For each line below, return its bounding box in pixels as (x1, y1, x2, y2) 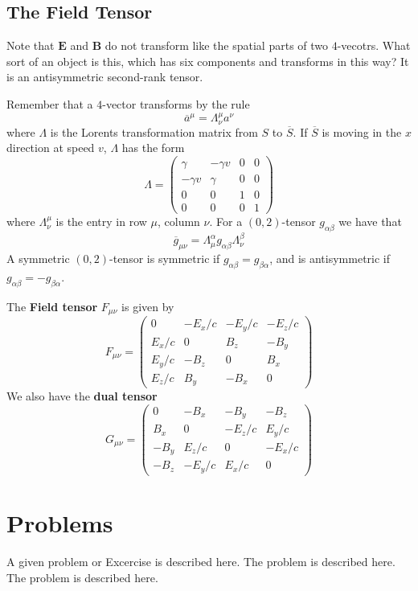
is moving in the (322, 123, 402, 140)
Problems (6, 507, 113, 540)
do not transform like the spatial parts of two (104, 37, 329, 54)
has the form (121, 139, 185, 156)
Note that (6, 37, 55, 54)
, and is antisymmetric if (269, 250, 391, 267)
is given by (121, 298, 174, 314)
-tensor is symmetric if (109, 250, 220, 267)
